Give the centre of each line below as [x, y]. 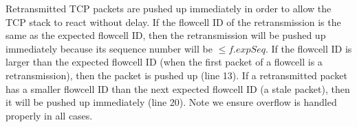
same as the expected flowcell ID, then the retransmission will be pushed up [166, 35]
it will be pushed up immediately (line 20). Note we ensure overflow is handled [171, 102]
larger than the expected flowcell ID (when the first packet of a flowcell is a [164, 62]
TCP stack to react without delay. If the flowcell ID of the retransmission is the [173, 22]
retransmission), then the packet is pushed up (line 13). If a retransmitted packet [176, 75]
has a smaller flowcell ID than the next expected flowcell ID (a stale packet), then [178, 88]
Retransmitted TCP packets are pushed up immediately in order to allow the [169, 8]
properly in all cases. [49, 115]
